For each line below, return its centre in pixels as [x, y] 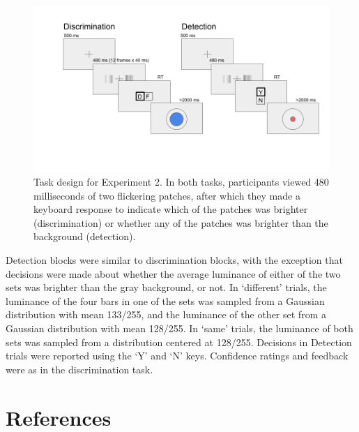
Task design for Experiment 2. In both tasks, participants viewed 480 [181, 182]
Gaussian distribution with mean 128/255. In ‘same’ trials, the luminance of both [179, 328]
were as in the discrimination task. [79, 369]
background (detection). [85, 236]
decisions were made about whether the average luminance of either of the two [173, 273]
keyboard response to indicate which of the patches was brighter [171, 209]
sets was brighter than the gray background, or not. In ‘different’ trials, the [166, 287]
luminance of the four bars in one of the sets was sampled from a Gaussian [165, 300]
